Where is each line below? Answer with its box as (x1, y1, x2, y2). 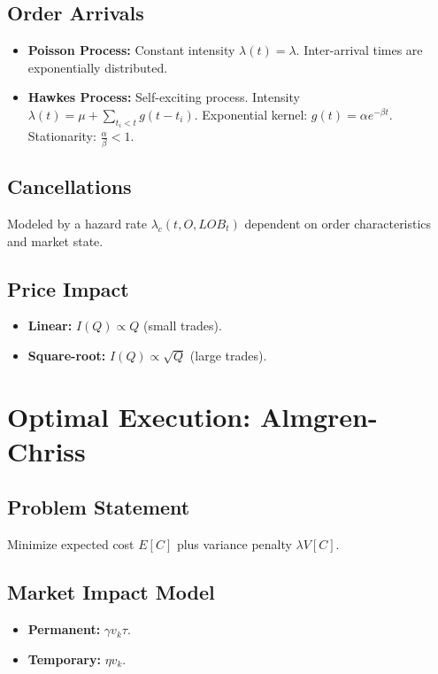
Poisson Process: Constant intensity (27, 41, 235, 59)
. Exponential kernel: (194, 105, 308, 123)
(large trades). (189, 345, 267, 364)
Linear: (27, 316, 73, 335)
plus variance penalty (176, 535, 292, 554)
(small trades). (142, 316, 222, 335)
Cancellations (7, 173, 132, 200)
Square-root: (27, 345, 106, 364)
